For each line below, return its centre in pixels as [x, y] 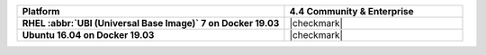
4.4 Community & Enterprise [351, 11]
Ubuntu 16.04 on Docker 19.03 [88, 35]
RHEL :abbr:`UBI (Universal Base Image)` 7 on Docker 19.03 [151, 23]
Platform [41, 11]
